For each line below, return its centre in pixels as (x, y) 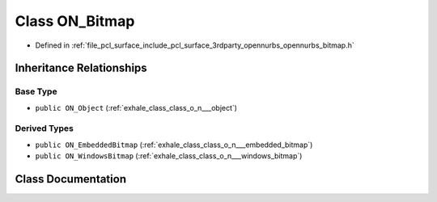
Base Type (36, 91)
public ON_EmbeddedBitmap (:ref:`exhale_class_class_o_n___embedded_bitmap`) (174, 145)
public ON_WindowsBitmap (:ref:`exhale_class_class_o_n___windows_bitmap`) (169, 156)
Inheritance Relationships (81, 68)
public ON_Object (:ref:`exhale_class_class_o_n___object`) (136, 107)
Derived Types (45, 128)
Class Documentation (71, 179)
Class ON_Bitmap (75, 21)
